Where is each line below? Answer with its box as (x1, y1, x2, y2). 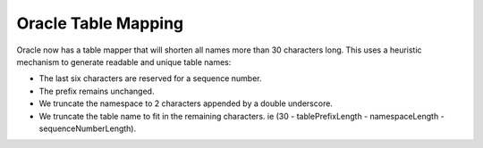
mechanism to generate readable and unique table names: (16, 56, 232, 67)
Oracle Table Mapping (16, 13, 184, 33)
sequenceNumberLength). (38, 123, 137, 134)
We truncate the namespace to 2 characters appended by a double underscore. (38, 98, 333, 109)
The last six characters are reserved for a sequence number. (38, 73, 262, 84)
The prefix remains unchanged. (38, 86, 155, 96)
